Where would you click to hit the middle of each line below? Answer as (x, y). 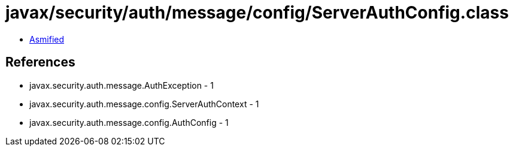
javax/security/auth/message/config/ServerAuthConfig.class (257, 13)
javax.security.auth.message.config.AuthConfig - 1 (129, 122)
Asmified (47, 39)
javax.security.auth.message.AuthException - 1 (122, 85)
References (40, 62)
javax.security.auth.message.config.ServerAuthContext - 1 (144, 104)
